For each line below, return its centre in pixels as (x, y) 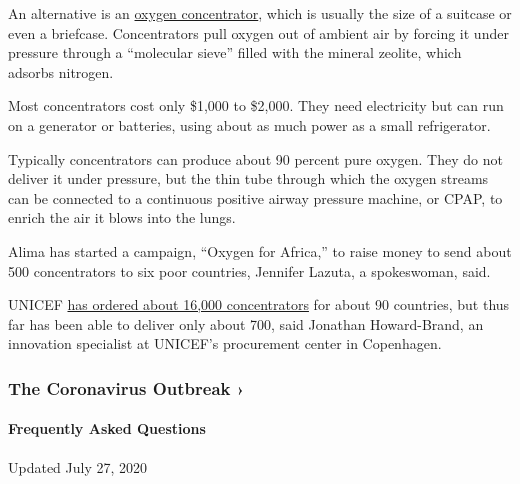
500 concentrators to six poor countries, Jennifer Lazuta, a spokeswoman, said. (249, 270)
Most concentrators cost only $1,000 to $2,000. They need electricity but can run (256, 105)
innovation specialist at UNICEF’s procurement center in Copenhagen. (225, 343)
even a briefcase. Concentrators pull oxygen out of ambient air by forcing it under (258, 32)
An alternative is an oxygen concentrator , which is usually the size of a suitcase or (260, 13)
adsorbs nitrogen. (61, 71)
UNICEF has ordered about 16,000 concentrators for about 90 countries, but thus (259, 304)
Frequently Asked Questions (107, 428)
